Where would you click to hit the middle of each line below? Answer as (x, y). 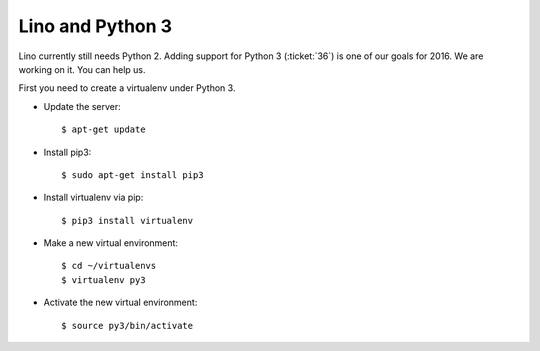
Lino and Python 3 (95, 26)
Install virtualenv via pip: (93, 197)
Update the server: (82, 106)
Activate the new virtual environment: (120, 302)
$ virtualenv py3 (103, 279)
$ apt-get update (103, 129)
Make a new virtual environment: (111, 243)
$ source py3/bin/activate (127, 325)
